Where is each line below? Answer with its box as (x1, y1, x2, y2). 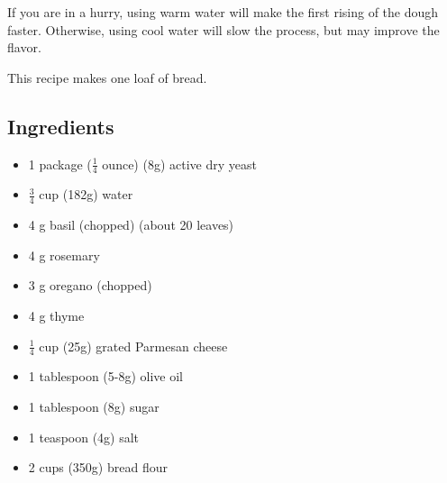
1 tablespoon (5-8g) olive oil (28, 367, 183, 386)
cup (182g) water (39, 185, 133, 204)
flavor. (7, 38, 41, 57)
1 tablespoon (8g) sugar (28, 397, 160, 416)
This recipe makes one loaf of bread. (7, 68, 207, 87)
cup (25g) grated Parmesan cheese (39, 336, 228, 355)
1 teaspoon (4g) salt (28, 427, 140, 446)
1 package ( (28, 154, 92, 173)
